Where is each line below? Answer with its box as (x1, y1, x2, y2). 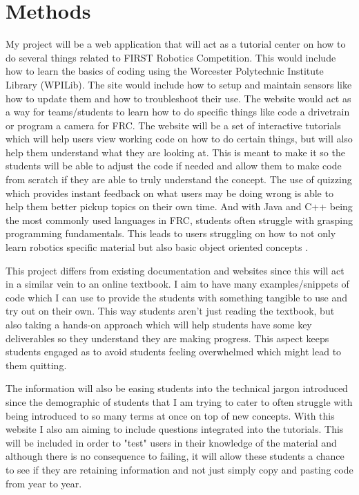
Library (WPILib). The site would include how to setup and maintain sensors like (6, 77, 352, 91)
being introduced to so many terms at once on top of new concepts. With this (6, 408, 335, 422)
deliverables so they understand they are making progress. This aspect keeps (6, 330, 329, 345)
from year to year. (6, 476, 82, 490)
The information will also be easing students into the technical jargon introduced (6, 381, 348, 395)
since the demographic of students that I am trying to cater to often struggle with (6, 394, 353, 409)
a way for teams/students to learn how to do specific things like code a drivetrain (6, 104, 350, 119)
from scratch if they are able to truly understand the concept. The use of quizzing (6, 172, 352, 187)
